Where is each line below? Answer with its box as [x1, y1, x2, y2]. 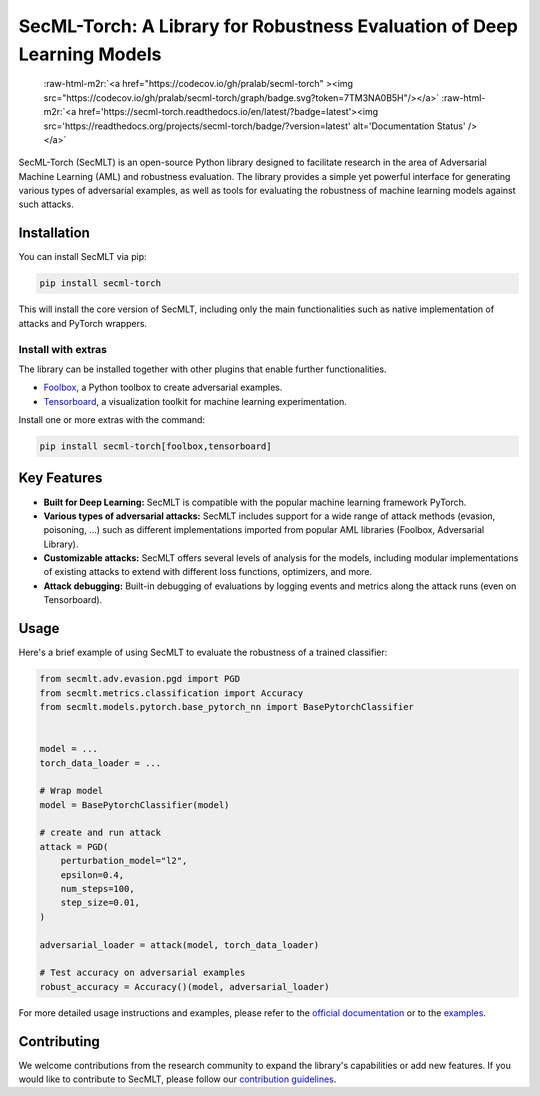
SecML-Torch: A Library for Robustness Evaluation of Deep [18, 15, 519, 37]
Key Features [18, 470, 103, 487]
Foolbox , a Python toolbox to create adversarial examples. [43, 381, 283, 394]
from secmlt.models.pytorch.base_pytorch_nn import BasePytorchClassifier [39, 701, 415, 712]
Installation [18, 225, 90, 242]
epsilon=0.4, [60, 869, 125, 880]
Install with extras [18, 342, 107, 356]
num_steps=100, [60, 883, 135, 895]
